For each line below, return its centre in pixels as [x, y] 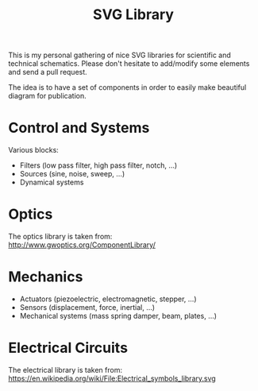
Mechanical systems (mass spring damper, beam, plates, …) [118, 316]
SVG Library [133, 15]
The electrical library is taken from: [65, 370]
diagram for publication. [47, 96]
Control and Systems [79, 128]
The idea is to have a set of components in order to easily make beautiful [127, 87]
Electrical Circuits [68, 348]
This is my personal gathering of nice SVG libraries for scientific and [120, 55]
